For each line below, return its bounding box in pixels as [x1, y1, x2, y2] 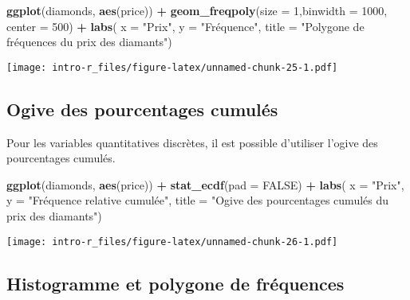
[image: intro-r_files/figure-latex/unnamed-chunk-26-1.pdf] [6, 236, 338, 247]
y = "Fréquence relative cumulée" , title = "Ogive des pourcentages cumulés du [6, 192, 389, 208]
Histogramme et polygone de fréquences [6, 271, 345, 295]
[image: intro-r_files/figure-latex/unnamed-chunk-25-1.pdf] [6, 61, 338, 73]
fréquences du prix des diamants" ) [6, 33, 172, 50]
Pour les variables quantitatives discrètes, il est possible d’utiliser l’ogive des [6, 134, 378, 150]
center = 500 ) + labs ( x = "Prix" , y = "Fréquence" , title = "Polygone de [6, 18, 365, 34]
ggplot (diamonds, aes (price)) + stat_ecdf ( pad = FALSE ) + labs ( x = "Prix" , [6, 176, 404, 193]
